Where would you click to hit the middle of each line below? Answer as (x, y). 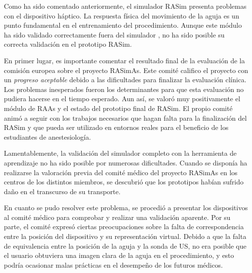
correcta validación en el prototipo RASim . (68, 44)
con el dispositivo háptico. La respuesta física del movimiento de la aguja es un (122, 15)
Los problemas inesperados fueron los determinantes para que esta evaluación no (124, 89)
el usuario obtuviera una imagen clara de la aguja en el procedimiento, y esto (119, 255)
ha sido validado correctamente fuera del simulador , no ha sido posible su (114, 34)
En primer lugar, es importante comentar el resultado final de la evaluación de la (125, 60)
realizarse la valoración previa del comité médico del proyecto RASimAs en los (121, 172)
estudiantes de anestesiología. (47, 136)
